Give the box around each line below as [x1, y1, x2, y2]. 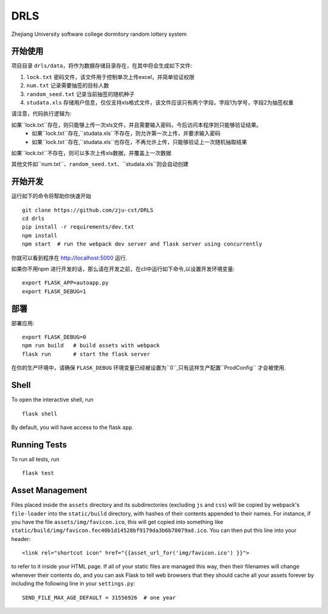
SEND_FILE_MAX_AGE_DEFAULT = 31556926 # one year [22, 594, 176, 601]
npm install [22, 232, 58, 239]
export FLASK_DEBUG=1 [22, 288, 86, 295]
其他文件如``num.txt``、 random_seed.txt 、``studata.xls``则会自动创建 [11, 160, 189, 168]
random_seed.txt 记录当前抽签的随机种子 [26, 90, 135, 97]
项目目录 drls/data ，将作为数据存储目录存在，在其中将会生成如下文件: [11, 62, 193, 69]
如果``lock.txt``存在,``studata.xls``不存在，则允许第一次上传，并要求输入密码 [32, 129, 221, 137]
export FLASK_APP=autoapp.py [22, 280, 109, 286]
